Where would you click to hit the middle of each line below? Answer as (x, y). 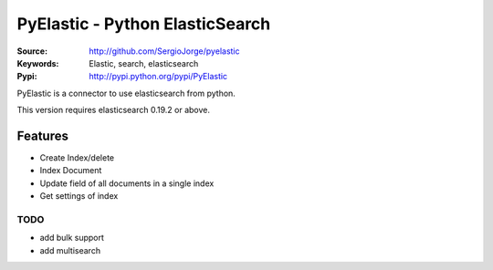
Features (42, 135)
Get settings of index (79, 196)
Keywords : (38, 63)
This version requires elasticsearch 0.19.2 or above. (113, 110)
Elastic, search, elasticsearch (144, 63)
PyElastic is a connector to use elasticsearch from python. (126, 93)
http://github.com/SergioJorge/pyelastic (164, 51)
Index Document (71, 171)
